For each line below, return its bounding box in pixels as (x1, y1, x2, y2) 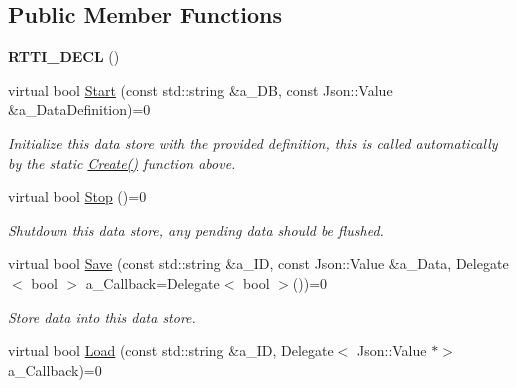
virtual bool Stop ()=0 (8, 186, 147, 207)
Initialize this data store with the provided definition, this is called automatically (8, 132, 498, 153)
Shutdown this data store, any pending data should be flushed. (8, 219, 384, 240)
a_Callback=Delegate (85, 272, 220, 293)
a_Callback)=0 (8, 359, 102, 380)
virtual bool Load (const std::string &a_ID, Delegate (8, 340, 334, 361)
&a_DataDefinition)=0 (8, 99, 151, 120)
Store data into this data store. (8, 306, 196, 327)
